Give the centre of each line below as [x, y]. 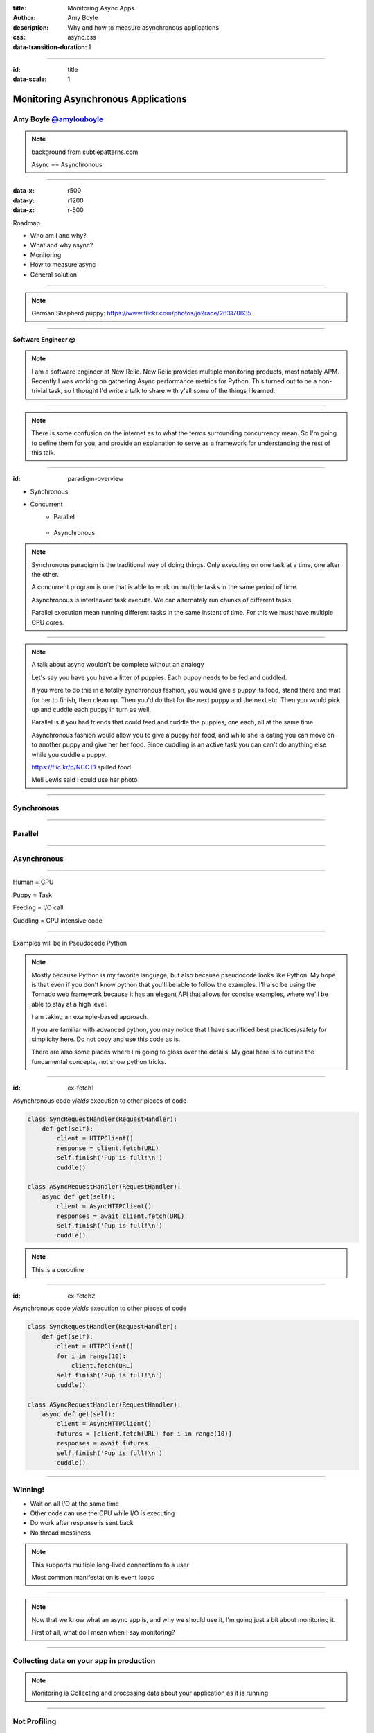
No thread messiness [61, 1533]
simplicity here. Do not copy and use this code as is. [106, 1039]
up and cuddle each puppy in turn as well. [91, 709]
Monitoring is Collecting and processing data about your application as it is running [150, 1693]
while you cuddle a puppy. [69, 754]
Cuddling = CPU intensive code [58, 920]
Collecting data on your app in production [84, 1660]
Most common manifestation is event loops [93, 1577]
